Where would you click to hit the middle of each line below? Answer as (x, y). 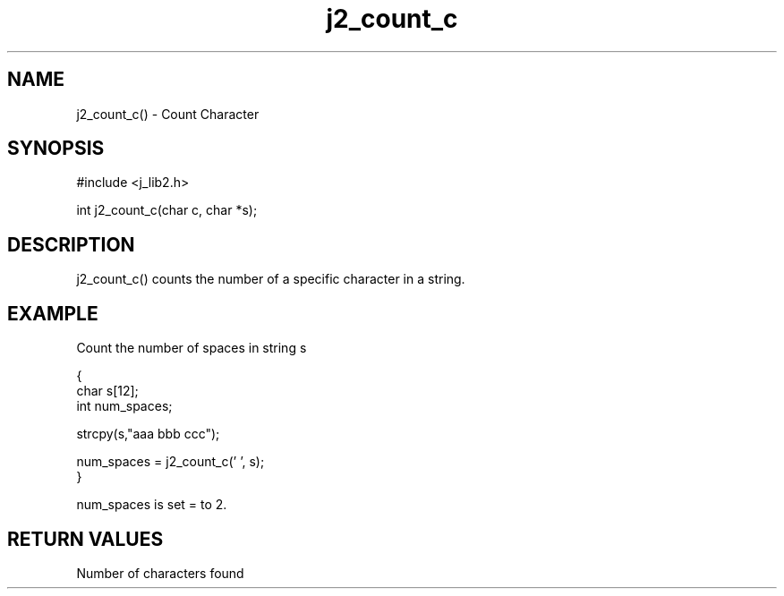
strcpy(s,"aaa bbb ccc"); (148, 434)
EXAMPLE (53, 313)
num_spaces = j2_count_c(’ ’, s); (170, 462)
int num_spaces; (124, 406)
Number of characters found (160, 573)
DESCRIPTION (71, 244)
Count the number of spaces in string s (192, 348)
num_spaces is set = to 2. (152, 505)
